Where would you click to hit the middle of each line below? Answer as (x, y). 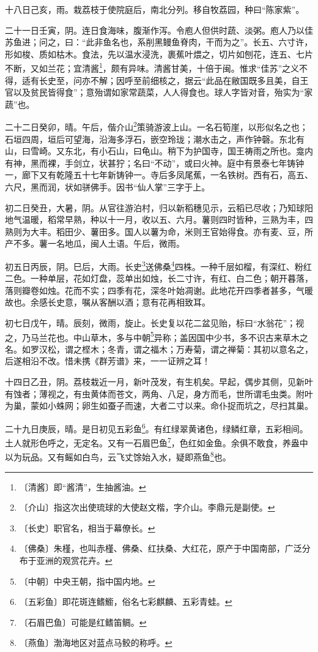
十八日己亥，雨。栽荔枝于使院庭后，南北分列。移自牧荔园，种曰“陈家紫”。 (155, 9)
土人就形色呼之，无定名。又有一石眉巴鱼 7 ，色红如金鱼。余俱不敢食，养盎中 (157, 442)
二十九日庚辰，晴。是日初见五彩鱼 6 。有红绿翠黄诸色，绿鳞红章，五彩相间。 (157, 427)
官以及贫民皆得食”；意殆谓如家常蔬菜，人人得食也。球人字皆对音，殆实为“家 (159, 92)
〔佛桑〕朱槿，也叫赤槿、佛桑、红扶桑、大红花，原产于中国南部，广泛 (161, 548)
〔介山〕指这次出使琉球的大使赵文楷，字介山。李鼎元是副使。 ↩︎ (147, 507)
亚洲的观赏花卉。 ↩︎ (74, 560)
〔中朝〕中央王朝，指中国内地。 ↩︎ (87, 581)
